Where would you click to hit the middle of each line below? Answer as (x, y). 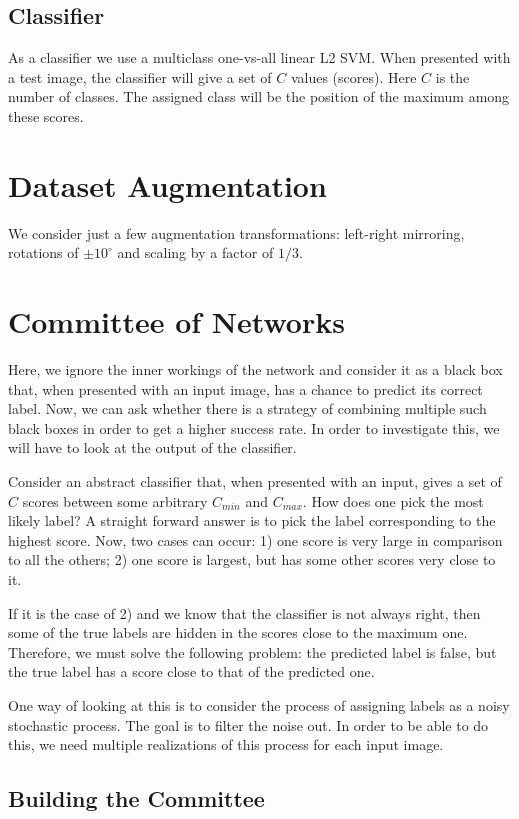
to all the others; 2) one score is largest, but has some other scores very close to (252, 559)
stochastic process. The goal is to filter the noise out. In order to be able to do (248, 724)
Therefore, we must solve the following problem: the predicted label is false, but (252, 651)
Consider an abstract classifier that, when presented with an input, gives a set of (255, 480)
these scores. (46, 115)
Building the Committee (136, 798)
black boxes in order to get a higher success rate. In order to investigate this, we (254, 427)
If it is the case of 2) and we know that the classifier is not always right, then (244, 612)
